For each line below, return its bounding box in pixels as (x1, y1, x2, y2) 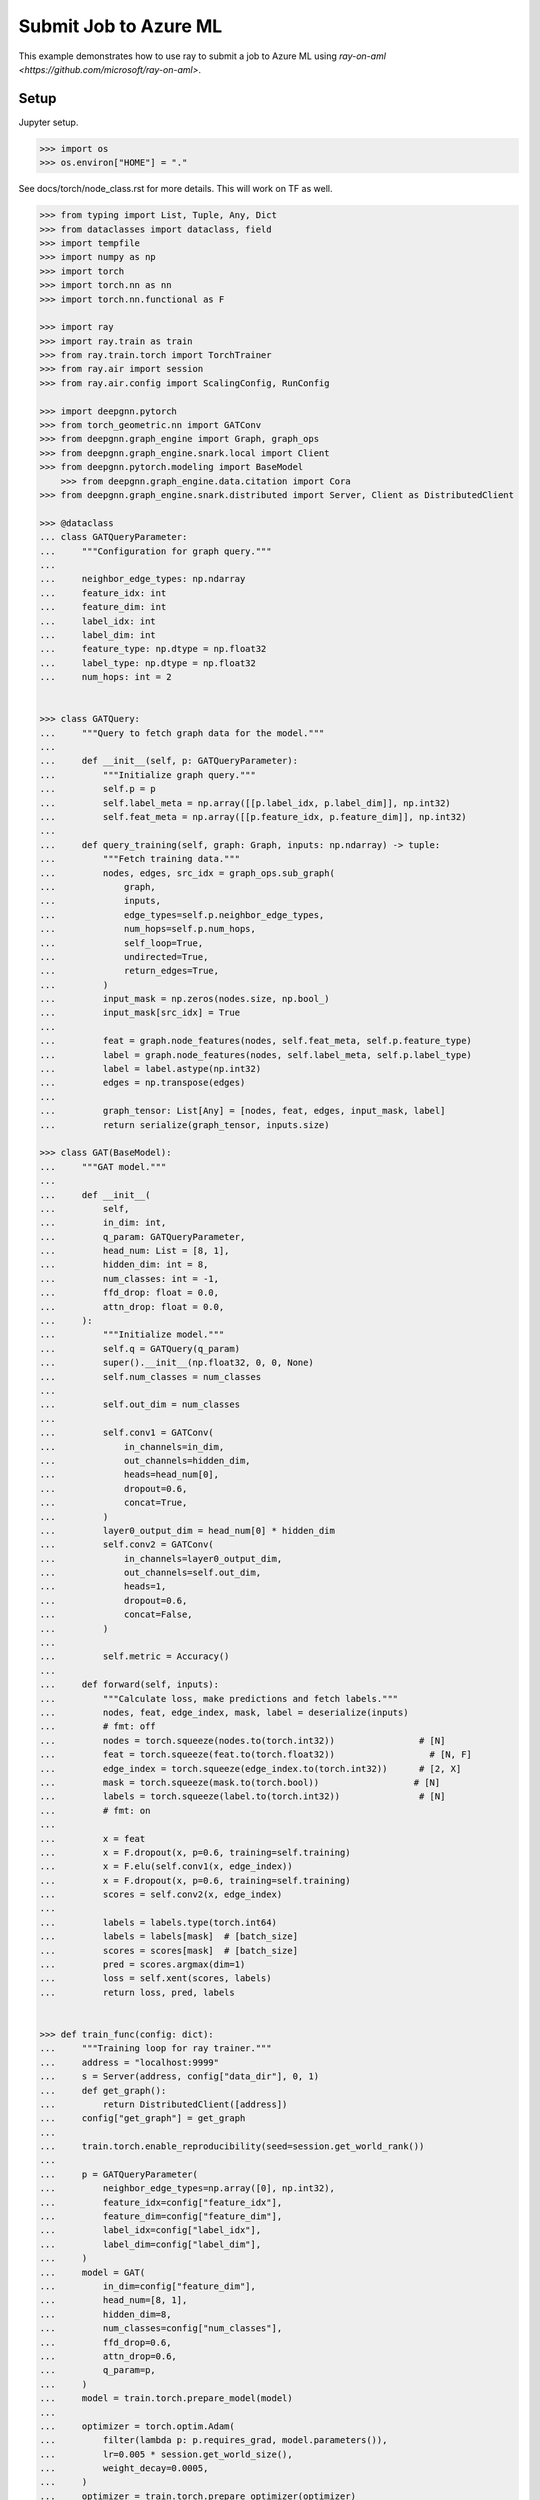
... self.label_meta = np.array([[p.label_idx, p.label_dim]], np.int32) (39, 797, 452, 809)
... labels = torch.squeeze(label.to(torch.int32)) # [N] (39, 1791, 446, 1802)
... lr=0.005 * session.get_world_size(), (39, 2448, 294, 2460)
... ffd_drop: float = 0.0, (39, 1287, 220, 1299)
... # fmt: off (39, 1721, 157, 1732)
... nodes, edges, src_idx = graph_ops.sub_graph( (39, 867, 335, 879)
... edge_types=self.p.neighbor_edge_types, (39, 909, 325, 920)
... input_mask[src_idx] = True (39, 1007, 240, 1019)
